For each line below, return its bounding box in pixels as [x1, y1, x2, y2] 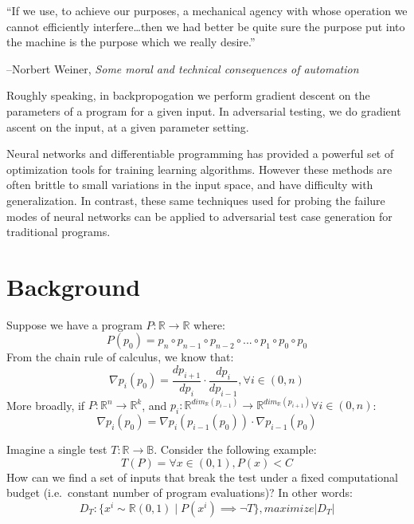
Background [6, 270, 141, 302]
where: [193, 316, 225, 333]
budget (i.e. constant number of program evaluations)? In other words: [6, 484, 353, 501]
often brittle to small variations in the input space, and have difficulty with [6, 176, 373, 193]
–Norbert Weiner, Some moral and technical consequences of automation [6, 60, 359, 77]
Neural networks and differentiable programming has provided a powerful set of [6, 145, 394, 162]
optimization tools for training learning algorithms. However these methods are [6, 160, 393, 177]
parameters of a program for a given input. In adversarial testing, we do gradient [6, 102, 401, 119]
